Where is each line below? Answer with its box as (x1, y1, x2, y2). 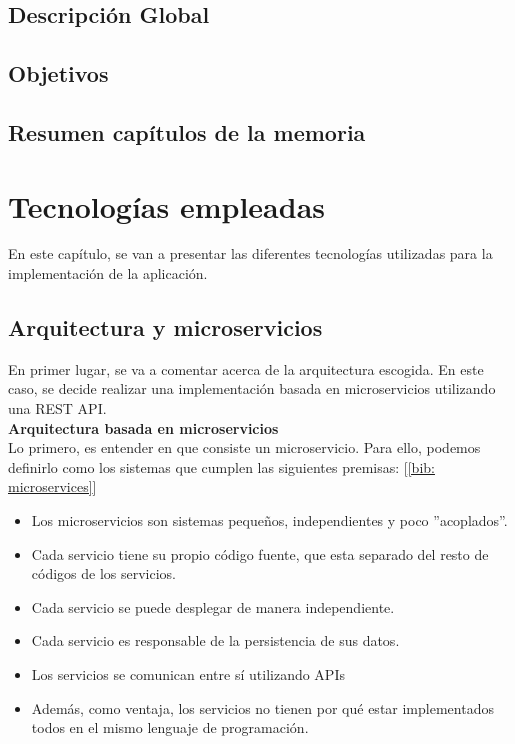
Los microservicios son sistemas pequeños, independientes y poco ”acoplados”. (31, 510, 508, 531)
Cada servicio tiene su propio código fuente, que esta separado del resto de (31, 543, 489, 564)
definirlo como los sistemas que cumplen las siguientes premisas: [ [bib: (8, 456, 435, 477)
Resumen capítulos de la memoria (8, 116, 366, 147)
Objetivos (8, 58, 109, 89)
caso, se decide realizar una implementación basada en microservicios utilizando (8, 378, 496, 399)
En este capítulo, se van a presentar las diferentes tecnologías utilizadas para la (8, 243, 493, 264)
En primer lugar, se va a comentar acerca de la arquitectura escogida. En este (8, 358, 484, 379)
